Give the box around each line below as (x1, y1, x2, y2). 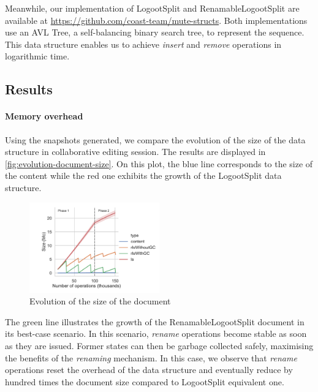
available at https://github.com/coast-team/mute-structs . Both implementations (5, 13, 308, 26)
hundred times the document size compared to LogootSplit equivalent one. (5, 375, 284, 388)
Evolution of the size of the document (29, 295, 171, 307)
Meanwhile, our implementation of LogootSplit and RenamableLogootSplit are (5, 2, 300, 14)
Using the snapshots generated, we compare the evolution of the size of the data (5, 133, 306, 146)
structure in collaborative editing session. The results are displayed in (5, 145, 266, 158)
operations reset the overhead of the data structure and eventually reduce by (5, 363, 293, 376)
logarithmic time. (5, 50, 70, 62)
